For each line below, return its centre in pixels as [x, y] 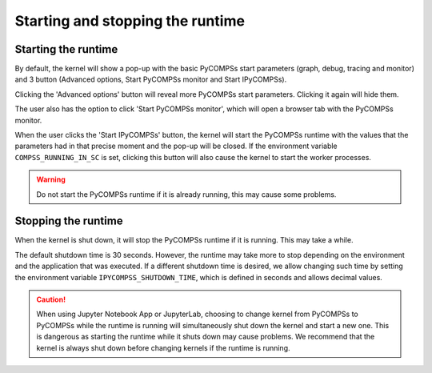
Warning [51, 179]
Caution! [51, 299]
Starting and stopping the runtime [130, 21]
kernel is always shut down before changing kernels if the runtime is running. [164, 347]
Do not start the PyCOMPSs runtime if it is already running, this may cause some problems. [186, 194]
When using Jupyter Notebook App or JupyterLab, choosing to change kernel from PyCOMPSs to [198, 314]
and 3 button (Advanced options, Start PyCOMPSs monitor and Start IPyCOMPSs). [151, 79]
